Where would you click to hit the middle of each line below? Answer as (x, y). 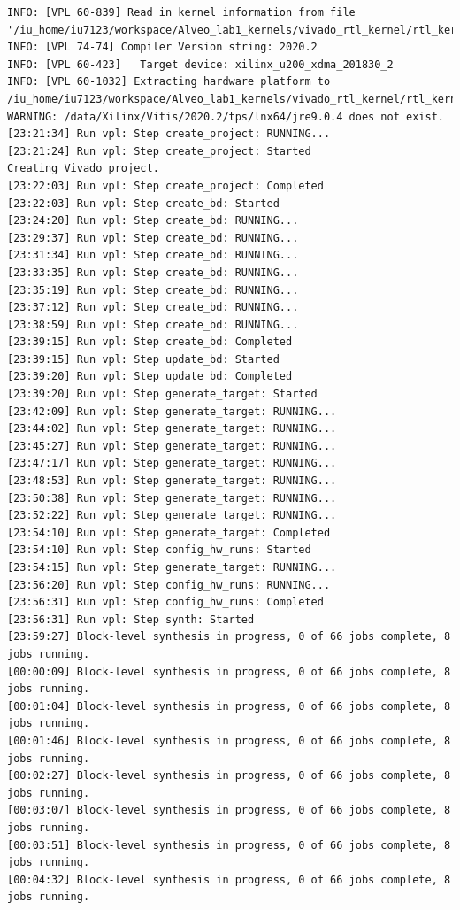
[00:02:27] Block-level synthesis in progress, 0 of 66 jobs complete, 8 (229, 776)
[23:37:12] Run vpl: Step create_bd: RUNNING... (153, 308)
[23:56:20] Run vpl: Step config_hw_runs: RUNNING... (169, 585)
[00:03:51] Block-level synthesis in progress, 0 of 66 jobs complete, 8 (229, 845)
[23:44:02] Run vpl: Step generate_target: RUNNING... (172, 429)
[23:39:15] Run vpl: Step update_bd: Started (143, 359)
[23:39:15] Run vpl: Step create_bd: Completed (150, 342)
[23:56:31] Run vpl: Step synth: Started (131, 619)
